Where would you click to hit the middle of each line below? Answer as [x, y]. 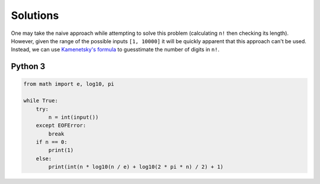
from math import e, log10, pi [69, 84]
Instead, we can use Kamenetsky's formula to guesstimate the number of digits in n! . [115, 50]
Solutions [35, 15]
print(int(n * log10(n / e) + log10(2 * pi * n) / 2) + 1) [136, 167]
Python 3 [28, 67]
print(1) [61, 150]
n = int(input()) [73, 117]
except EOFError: [61, 125]
